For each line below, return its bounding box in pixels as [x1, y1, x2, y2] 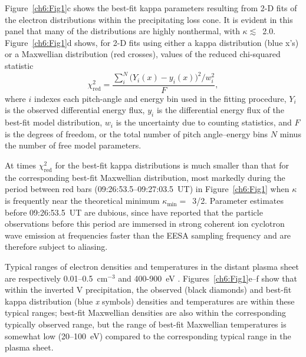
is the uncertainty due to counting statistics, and [116, 116, 292, 128]
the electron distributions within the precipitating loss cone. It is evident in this [5, 13, 293, 25]
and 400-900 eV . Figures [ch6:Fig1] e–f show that [118, 272, 297, 284]
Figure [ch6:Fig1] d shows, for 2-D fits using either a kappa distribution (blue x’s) [5, 36, 299, 48]
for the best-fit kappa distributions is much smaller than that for [55, 159, 289, 171]
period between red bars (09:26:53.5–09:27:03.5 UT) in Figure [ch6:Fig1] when [5, 183, 289, 195]
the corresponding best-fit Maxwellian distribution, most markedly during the [5, 171, 285, 183]
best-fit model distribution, [5, 116, 103, 128]
